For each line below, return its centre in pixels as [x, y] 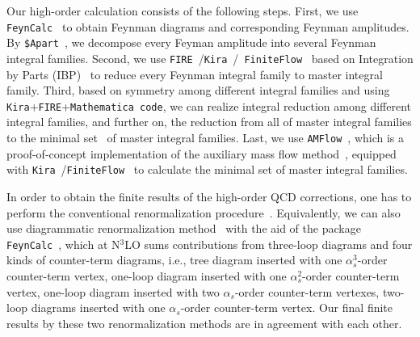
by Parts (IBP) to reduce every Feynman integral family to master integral [195, 74]
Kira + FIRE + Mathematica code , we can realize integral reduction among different [209, 105]
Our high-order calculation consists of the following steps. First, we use [183, 11]
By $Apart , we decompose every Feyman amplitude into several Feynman [191, 42]
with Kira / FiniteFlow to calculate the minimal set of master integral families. [207, 169]
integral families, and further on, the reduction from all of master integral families [209, 122]
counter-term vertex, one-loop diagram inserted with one [147, 275]
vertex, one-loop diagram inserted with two [113, 291]
